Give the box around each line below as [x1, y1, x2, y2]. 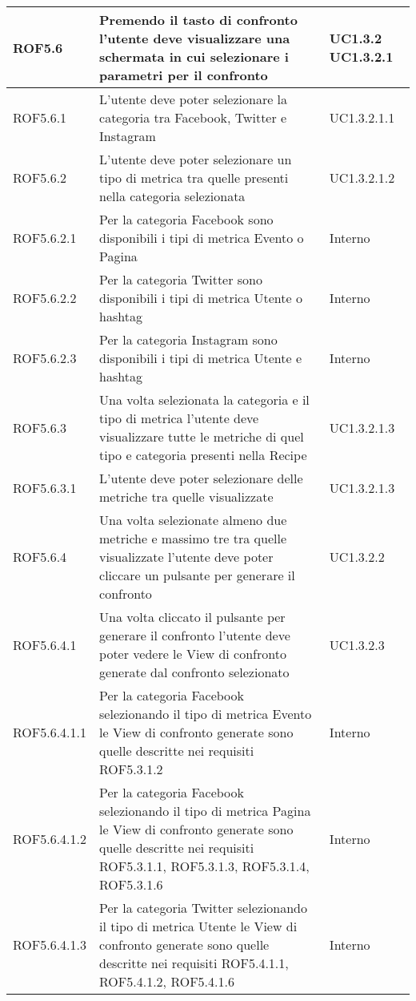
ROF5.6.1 [13, 108, 67, 127]
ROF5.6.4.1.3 [13, 935, 87, 954]
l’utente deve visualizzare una [99, 29, 290, 47]
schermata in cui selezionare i [99, 47, 289, 66]
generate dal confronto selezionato [99, 663, 290, 681]
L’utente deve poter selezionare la [99, 90, 288, 108]
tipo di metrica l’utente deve [99, 409, 259, 427]
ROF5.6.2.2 [13, 289, 77, 307]
